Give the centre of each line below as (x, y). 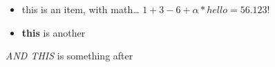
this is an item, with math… (80, 9)
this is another (54, 32)
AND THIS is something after (69, 56)
